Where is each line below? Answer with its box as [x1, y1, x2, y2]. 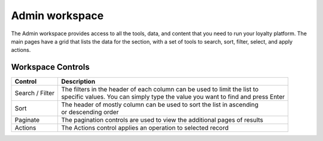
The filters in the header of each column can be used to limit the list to [60, 85, 259, 94]
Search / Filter [14, 89, 55, 97]
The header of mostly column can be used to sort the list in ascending [60, 100, 259, 109]
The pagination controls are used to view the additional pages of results [60, 116, 263, 124]
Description [60, 78, 96, 86]
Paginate [14, 116, 40, 124]
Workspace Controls [11, 62, 90, 72]
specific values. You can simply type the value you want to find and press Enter [60, 93, 285, 101]
